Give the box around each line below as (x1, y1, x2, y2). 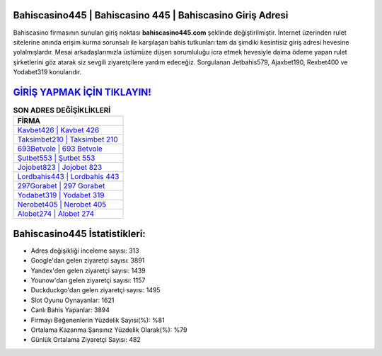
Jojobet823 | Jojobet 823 (17, 163, 103, 173)
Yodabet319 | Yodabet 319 (17, 190, 105, 200)
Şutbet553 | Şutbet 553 (17, 153, 95, 163)
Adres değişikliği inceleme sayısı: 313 (30, 246, 139, 255)
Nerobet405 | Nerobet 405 (17, 200, 107, 209)
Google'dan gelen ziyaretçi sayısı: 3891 (30, 256, 145, 265)
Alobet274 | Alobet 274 (17, 209, 95, 219)
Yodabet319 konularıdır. (13, 68, 82, 76)
